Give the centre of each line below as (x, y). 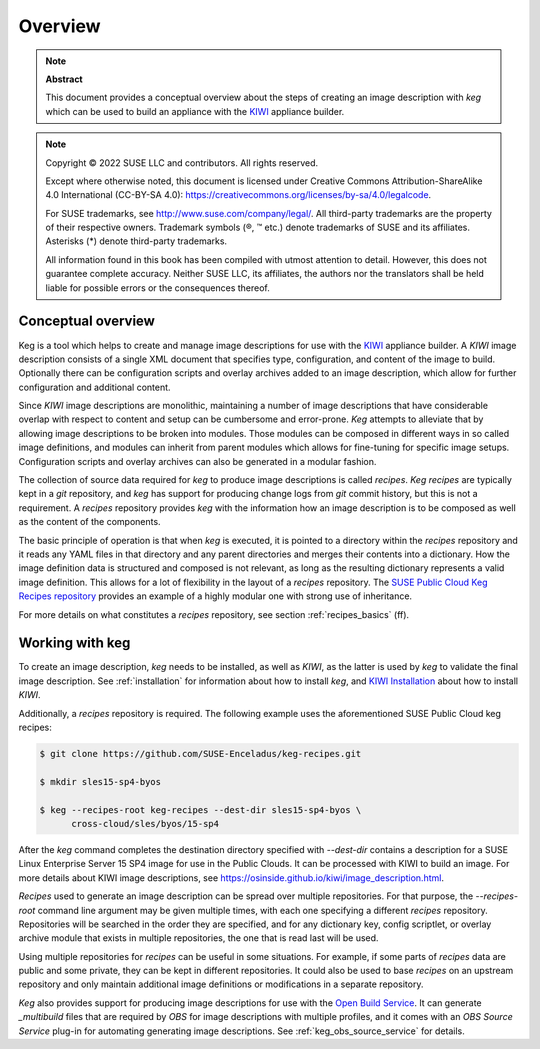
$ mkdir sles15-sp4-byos (100, 781)
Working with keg (74, 643)
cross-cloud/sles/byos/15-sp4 (145, 823)
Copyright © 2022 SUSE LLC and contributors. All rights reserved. (182, 162)
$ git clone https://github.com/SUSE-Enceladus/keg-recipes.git (200, 754)
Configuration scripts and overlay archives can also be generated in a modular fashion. (197, 461)
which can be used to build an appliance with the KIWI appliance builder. (195, 111)
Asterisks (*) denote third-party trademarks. (136, 241)
